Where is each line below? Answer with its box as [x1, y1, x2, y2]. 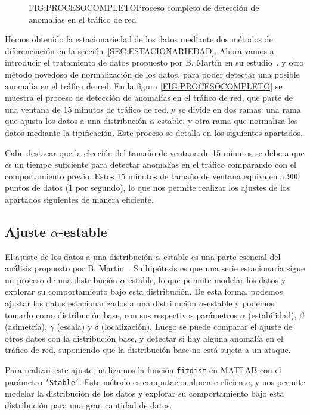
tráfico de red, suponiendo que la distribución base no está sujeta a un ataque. [5, 343, 291, 356]
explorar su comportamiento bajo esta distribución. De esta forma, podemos [5, 285, 283, 298]
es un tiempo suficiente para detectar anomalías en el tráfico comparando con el [5, 158, 296, 171]
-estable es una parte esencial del [160, 250, 281, 262]
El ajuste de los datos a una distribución [5, 250, 153, 262]
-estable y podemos [204, 297, 274, 309]
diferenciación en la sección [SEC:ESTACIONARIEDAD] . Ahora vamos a [5, 44, 274, 57]
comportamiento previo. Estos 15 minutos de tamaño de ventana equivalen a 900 [5, 169, 300, 182]
